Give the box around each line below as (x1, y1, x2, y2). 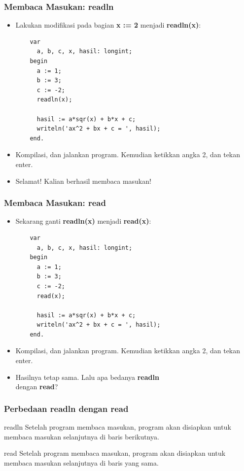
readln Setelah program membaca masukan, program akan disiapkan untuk (4, 422, 231, 432)
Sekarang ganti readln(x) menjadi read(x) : (15, 216, 151, 226)
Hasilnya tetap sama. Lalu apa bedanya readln (15, 371, 159, 382)
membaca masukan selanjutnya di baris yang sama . (4, 457, 159, 468)
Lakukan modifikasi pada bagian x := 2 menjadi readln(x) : (15, 20, 201, 30)
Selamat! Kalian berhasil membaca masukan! (15, 175, 151, 186)
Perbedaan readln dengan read (4, 402, 129, 414)
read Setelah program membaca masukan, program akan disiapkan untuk (4, 448, 226, 458)
